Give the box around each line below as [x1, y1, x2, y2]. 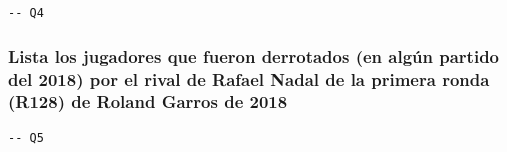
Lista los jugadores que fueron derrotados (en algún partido [8, 43, 499, 68]
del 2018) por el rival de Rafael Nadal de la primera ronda [8, 66, 490, 91]
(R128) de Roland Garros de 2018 [8, 89, 288, 114]
